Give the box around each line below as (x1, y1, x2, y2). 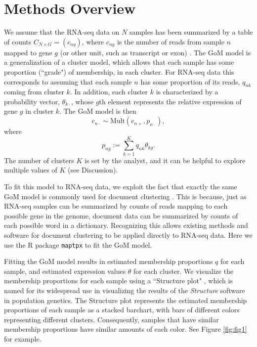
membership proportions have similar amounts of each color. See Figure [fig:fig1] (4, 324, 247, 334)
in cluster (25, 106, 54, 116)
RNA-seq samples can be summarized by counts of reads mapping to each (4, 201, 228, 211)
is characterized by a (156, 87, 218, 97)
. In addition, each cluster (70, 87, 148, 97)
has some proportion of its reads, (140, 76, 240, 87)
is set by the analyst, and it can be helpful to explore (85, 155, 246, 165)
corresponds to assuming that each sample (4, 76, 132, 87)
